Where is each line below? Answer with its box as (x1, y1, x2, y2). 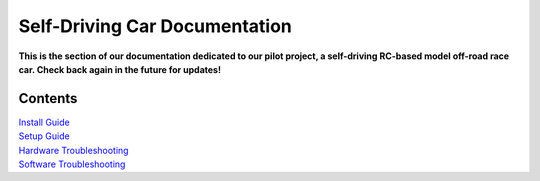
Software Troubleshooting (18, 158, 126, 170)
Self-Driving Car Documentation (18, 15, 292, 37)
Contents (18, 90, 78, 107)
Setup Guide (18, 130, 70, 142)
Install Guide (18, 116, 70, 128)
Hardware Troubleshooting (18, 144, 129, 156)
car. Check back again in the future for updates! (18, 63, 222, 75)
